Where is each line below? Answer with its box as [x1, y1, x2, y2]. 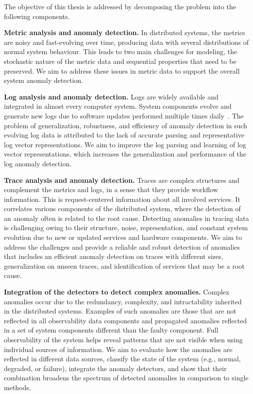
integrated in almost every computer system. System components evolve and [4, 101, 232, 111]
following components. [4, 11, 70, 21]
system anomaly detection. [4, 75, 83, 85]
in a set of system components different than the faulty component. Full [4, 325, 218, 335]
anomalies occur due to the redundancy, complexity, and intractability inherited [4, 296, 242, 306]
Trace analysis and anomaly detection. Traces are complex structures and [4, 175, 240, 185]
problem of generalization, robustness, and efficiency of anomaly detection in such [4, 120, 248, 130]
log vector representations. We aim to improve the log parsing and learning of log [4, 139, 246, 149]
